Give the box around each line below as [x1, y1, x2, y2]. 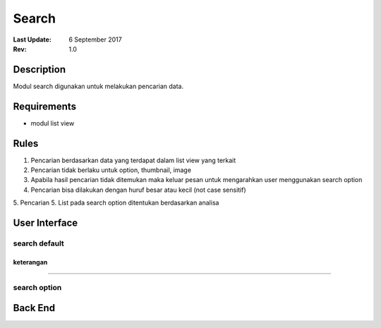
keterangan [13, 257, 48, 266]
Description [13, 63, 66, 75]
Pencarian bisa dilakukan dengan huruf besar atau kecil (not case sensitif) [30, 186, 246, 194]
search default [13, 238, 65, 248]
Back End [13, 302, 56, 314]
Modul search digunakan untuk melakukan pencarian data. [13, 82, 184, 90]
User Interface [13, 217, 78, 229]
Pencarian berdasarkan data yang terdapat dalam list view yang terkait [30, 156, 236, 164]
